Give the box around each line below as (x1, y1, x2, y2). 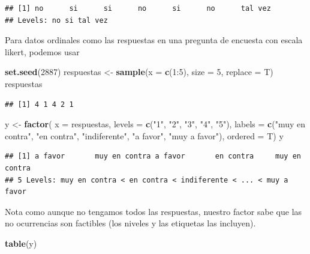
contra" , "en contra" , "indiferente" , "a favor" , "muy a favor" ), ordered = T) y (5, 129, 284, 142)
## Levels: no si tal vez (5, 16, 108, 25)
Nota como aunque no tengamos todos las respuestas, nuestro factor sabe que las (5, 205, 302, 217)
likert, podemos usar (5, 45, 80, 58)
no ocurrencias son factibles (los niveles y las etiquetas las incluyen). (5, 217, 256, 229)
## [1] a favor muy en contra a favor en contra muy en (5, 152, 301, 161)
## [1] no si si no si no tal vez (5, 4, 271, 13)
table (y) (5, 237, 37, 249)
